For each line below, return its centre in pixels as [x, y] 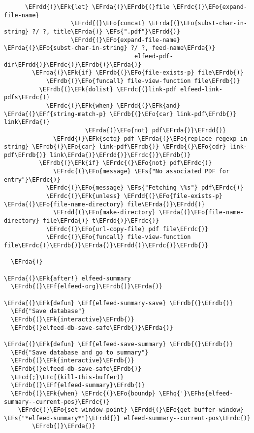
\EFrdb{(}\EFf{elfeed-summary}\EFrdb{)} [78, 385]
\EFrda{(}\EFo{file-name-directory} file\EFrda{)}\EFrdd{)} [105, 204]
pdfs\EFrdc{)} [27, 98]
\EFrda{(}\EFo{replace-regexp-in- [194, 138]
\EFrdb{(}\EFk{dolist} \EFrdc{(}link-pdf [108, 89]
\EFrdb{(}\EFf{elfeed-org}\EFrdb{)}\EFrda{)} [87, 287]
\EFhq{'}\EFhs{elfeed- [196, 393]
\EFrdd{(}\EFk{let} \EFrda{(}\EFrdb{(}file [97, 7]
